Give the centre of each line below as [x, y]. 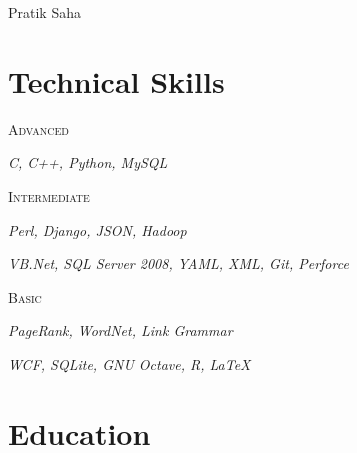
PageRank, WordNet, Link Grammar [120, 330]
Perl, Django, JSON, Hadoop [97, 229]
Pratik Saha [44, 12]
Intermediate [49, 195]
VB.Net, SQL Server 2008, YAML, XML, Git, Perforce [178, 263]
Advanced [38, 128]
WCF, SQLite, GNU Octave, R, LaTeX [129, 363]
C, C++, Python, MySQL [88, 162]
